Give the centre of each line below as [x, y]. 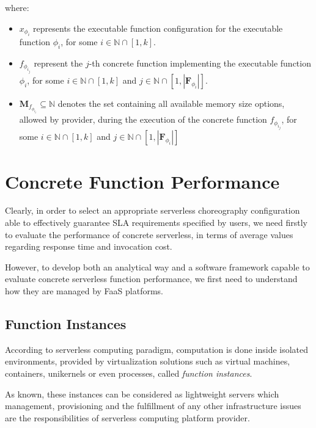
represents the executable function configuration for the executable [158, 28]
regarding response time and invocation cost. [89, 246]
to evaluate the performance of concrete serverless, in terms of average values [149, 234]
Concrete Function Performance [142, 181]
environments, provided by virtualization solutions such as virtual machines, [148, 361]
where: [17, 7]
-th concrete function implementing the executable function [200, 63]
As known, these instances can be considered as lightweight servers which [142, 394]
